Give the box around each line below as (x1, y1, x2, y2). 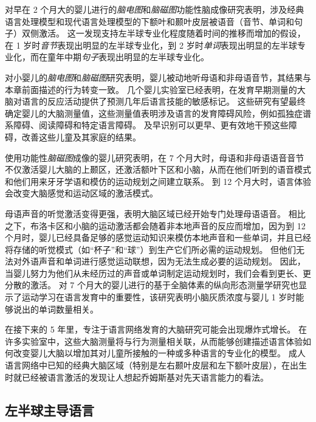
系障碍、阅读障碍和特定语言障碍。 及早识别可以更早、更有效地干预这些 (5, 119, 289, 131)
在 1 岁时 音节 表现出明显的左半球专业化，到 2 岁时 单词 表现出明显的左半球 (5, 38, 297, 51)
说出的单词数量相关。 (13, 302, 98, 315)
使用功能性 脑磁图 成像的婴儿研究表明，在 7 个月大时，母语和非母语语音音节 (5, 151, 304, 164)
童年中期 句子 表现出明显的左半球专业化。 (47, 50, 209, 63)
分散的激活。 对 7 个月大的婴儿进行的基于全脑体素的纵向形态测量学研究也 (5, 278, 298, 291)
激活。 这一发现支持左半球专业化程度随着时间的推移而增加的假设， (38, 27, 306, 40)
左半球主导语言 (5, 400, 94, 419)
